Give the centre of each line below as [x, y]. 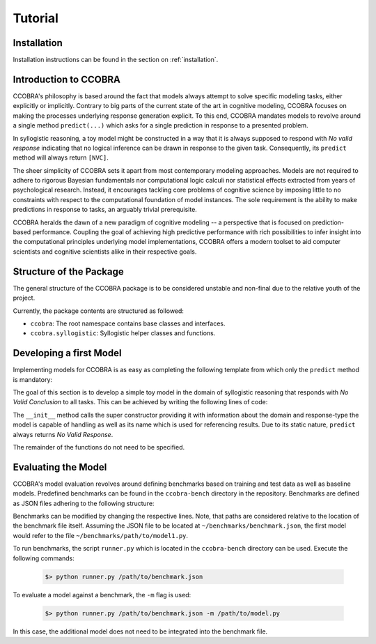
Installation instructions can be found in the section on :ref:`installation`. [116, 60]
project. [24, 298]
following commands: [44, 558]
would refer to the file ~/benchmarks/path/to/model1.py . [100, 535]
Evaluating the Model [60, 467]
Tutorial [36, 18]
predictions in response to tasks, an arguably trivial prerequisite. [105, 210]
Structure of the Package [69, 271]
